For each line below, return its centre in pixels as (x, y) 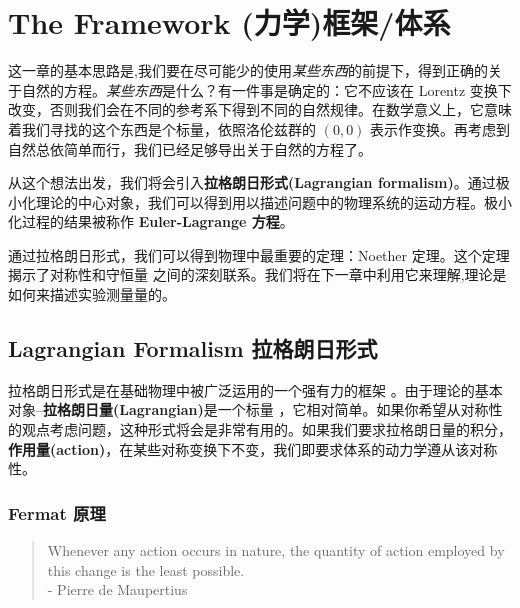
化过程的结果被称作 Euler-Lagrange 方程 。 (151, 221)
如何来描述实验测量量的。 (92, 294)
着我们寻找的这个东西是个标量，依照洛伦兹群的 (162, 128)
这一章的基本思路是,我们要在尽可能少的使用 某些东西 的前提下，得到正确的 (248, 70)
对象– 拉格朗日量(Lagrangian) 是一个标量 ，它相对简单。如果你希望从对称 (248, 409)
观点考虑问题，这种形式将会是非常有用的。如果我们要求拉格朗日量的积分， (266, 429)
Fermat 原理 (57, 512)
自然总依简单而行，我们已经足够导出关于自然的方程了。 (190, 148)
